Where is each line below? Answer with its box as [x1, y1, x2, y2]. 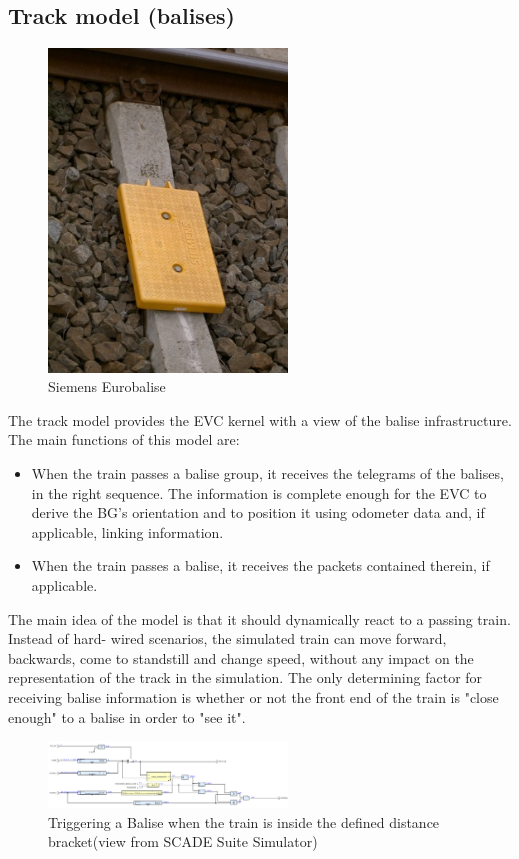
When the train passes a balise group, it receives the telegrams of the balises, [31, 462, 504, 483]
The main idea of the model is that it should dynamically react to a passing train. [8, 608, 511, 629]
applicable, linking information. [31, 521, 224, 542]
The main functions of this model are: [8, 429, 240, 450]
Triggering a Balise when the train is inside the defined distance [48, 811, 440, 832]
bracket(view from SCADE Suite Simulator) [48, 831, 318, 852]
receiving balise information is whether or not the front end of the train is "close [8, 686, 499, 707]
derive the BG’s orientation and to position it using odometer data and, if [31, 502, 485, 523]
